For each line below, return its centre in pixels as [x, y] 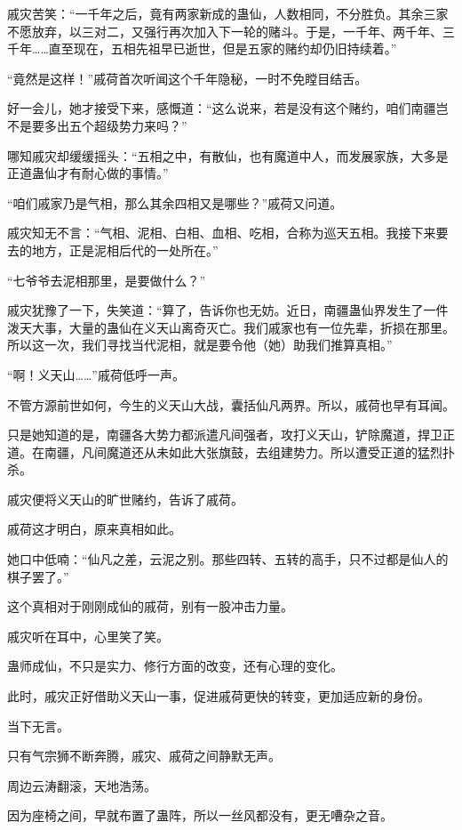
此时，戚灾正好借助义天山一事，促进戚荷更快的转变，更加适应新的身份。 [219, 696]
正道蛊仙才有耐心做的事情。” [88, 173]
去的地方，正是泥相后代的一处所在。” [113, 250]
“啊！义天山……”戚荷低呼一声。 [96, 374]
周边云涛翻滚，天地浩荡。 [82, 785]
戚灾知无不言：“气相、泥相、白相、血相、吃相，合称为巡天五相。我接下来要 [228, 233]
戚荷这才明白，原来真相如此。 [94, 529]
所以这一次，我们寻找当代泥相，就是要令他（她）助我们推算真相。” [200, 345]
